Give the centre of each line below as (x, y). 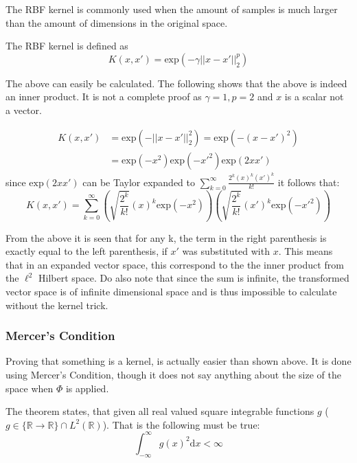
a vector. (24, 110)
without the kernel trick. (57, 305)
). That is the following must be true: (181, 424)
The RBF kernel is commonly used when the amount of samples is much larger (172, 9)
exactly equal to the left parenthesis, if (87, 251)
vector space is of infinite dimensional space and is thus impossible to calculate (171, 291)
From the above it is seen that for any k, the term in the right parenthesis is (166, 237)
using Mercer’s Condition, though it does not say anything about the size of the (173, 374)
